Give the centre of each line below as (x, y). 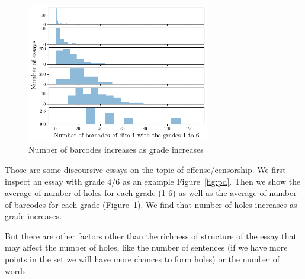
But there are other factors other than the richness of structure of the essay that (151, 235)
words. (17, 270)
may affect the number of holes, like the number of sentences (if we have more (146, 247)
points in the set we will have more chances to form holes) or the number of (142, 259)
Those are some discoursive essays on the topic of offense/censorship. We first (145, 169)
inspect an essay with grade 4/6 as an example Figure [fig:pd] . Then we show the (153, 181)
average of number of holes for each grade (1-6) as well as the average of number (151, 193)
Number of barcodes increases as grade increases (116, 150)
